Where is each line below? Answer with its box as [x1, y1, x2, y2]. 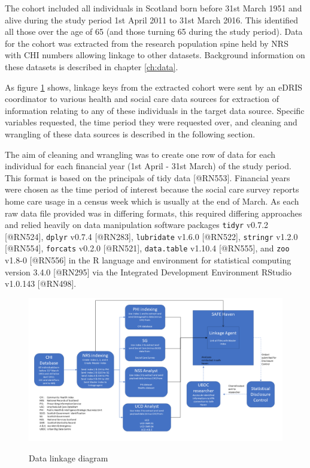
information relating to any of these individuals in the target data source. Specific [5, 104, 305, 116]
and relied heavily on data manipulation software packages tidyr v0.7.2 [5, 218, 269, 231]
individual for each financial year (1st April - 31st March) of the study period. [5, 160, 291, 172]
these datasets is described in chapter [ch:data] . [5, 60, 178, 73]
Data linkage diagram [29, 451, 108, 464]
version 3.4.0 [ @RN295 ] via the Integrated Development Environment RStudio [5, 265, 291, 278]
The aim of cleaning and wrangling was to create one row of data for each [5, 148, 276, 160]
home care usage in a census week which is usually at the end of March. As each [5, 194, 299, 207]
